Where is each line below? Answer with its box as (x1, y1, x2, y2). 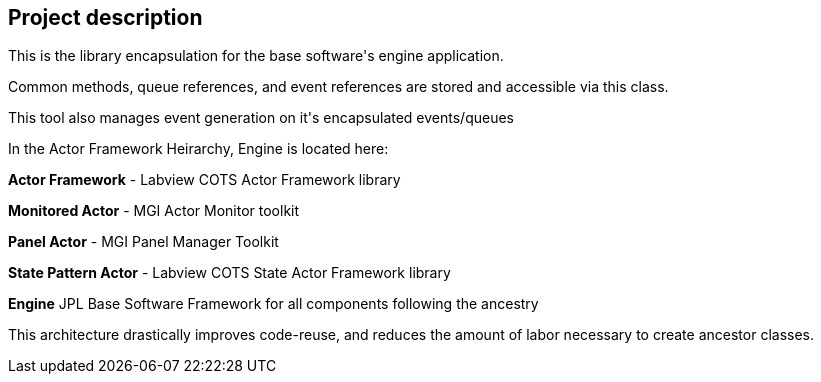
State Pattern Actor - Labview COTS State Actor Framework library (8, 264, 451, 282)
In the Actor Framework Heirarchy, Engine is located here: (8, 140, 389, 158)
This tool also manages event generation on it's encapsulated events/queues (8, 109, 514, 127)
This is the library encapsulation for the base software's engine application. (8, 47, 504, 65)
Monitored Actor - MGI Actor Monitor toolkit (8, 202, 300, 220)
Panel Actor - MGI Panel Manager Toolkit (8, 233, 279, 251)
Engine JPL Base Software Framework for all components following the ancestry (8, 295, 539, 313)
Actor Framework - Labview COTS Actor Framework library (8, 171, 401, 189)
